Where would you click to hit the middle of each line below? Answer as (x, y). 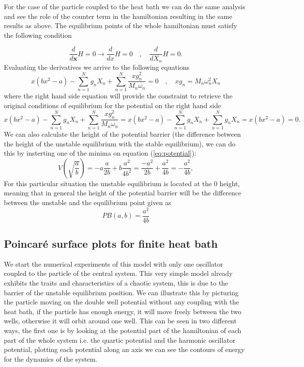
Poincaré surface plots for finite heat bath (111, 244)
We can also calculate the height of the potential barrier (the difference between (122, 134)
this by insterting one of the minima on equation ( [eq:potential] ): (100, 153)
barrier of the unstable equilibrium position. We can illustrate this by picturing (121, 292)
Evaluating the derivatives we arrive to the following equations (97, 67)
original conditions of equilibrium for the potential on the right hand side (113, 105)
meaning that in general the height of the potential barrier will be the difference (123, 193)
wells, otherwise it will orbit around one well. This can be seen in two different (120, 321)
